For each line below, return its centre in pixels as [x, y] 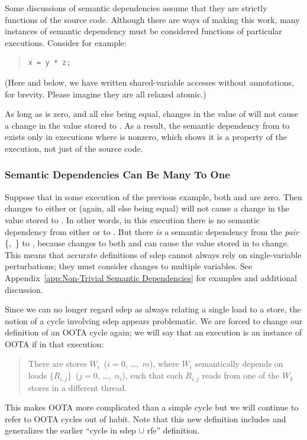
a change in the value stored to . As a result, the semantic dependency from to [147, 125]
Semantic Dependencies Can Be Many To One [117, 175]
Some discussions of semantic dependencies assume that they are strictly [136, 8]
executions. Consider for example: [66, 42]
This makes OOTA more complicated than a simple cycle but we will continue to [152, 407]
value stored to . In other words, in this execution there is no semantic [133, 219]
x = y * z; [49, 63]
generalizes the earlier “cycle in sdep [70, 430]
